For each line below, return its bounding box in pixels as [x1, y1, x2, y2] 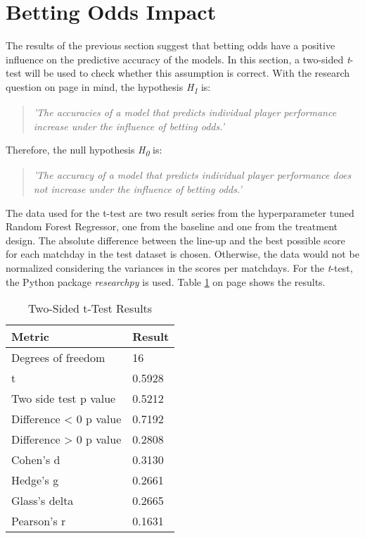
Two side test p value [11, 390, 116, 407]
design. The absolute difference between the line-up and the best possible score [6, 232, 345, 247]
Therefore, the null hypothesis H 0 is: [6, 142, 162, 159]
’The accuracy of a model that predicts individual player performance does [33, 168, 352, 182]
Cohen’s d [11, 451, 60, 468]
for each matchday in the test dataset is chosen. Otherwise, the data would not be [6, 246, 359, 261]
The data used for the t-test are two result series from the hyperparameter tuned [6, 205, 354, 220]
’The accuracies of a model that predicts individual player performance [33, 105, 337, 120]
